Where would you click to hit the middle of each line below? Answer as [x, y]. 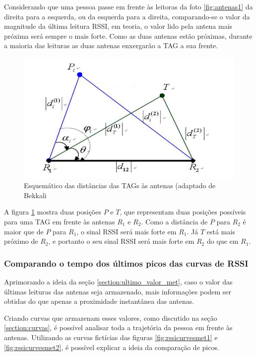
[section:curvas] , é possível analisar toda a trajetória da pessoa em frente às [118, 327]
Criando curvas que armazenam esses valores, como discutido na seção [111, 318]
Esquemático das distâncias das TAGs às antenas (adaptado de [120, 185]
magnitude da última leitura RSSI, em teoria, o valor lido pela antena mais [118, 26]
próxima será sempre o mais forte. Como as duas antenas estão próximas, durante [128, 36]
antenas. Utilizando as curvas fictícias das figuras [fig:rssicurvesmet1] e [111, 337]
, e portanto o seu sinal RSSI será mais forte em [121, 241]
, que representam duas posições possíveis [183, 212]
